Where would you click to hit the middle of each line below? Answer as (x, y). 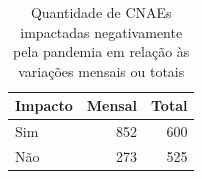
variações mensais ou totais (101, 70)
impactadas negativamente (101, 31)
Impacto (44, 105)
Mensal (112, 105)
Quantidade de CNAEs (101, 12)
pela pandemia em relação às (101, 51)
